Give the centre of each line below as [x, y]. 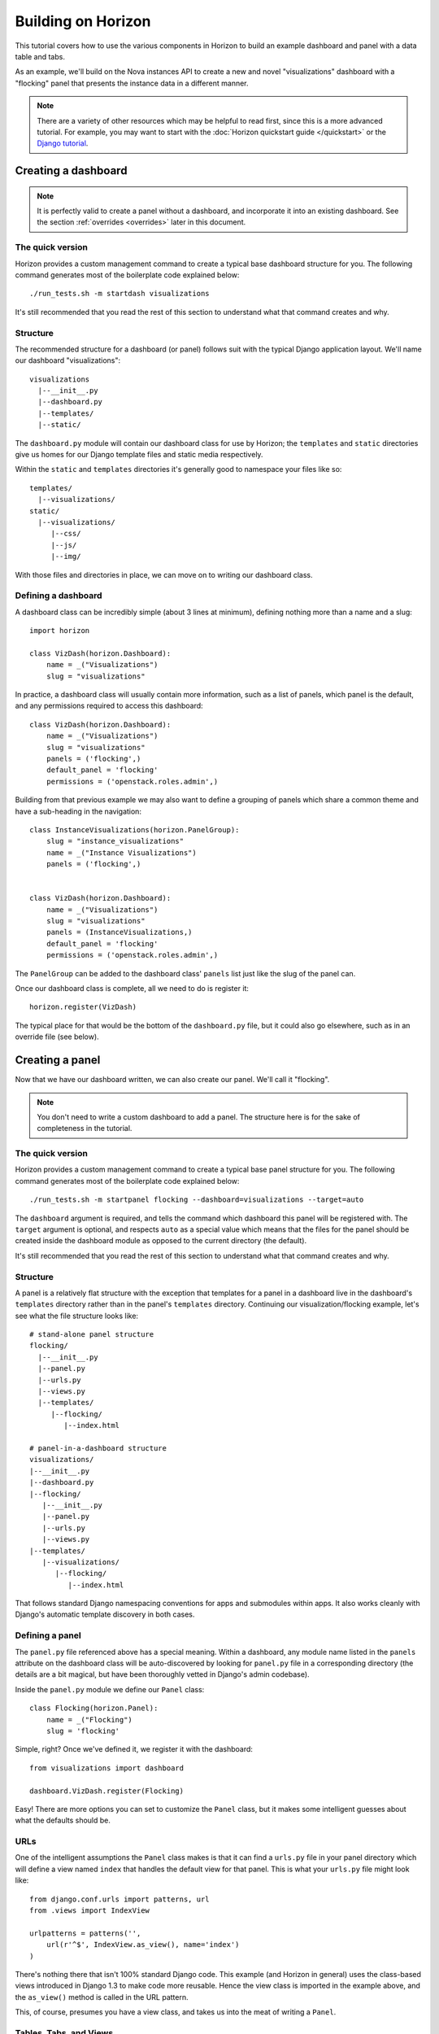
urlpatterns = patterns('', [85, 1933]
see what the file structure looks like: [76, 1316]
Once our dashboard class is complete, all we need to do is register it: [132, 989]
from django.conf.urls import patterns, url [120, 1899]
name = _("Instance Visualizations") [121, 853]
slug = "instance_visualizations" [115, 841]
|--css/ [66, 534]
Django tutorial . [63, 143]
